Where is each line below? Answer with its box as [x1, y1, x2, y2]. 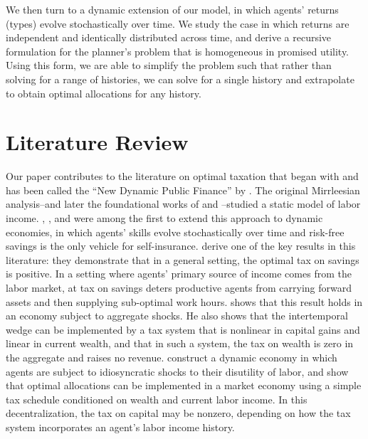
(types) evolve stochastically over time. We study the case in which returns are [6, 16, 349, 31]
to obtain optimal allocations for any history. [6, 85, 201, 100]
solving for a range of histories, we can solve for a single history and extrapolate [6, 71, 354, 86]
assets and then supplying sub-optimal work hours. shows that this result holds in [6, 294, 363, 309]
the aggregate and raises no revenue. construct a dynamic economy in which [6, 350, 337, 364]
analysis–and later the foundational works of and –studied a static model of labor [6, 196, 361, 211]
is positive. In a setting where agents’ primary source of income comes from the [6, 266, 352, 281]
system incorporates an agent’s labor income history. [6, 419, 235, 434]
